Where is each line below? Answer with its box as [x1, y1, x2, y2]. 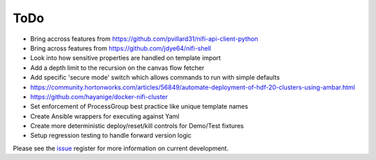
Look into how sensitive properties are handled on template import [30, 54, 221, 62]
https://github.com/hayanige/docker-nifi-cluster [30, 92, 169, 100]
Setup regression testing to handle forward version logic [30, 132, 191, 140]
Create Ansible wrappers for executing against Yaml [30, 112, 180, 121]
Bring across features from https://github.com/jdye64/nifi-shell [30, 44, 212, 52]
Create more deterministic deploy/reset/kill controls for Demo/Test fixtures [30, 122, 244, 130]
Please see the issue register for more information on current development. [13, 144, 229, 152]
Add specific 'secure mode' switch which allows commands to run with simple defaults [30, 73, 280, 82]
